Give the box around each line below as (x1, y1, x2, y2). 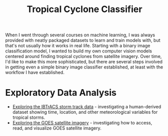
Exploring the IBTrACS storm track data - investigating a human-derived (12, 104, 161, 110)
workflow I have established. (5, 70, 65, 76)
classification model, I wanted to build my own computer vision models (5, 48, 152, 54)
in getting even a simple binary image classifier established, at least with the (5, 64, 163, 70)
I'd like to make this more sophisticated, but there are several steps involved (5, 59, 162, 65)
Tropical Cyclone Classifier (27, 4, 142, 15)
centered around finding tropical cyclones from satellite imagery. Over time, (5, 53, 162, 59)
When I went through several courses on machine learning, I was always (5, 32, 155, 38)
